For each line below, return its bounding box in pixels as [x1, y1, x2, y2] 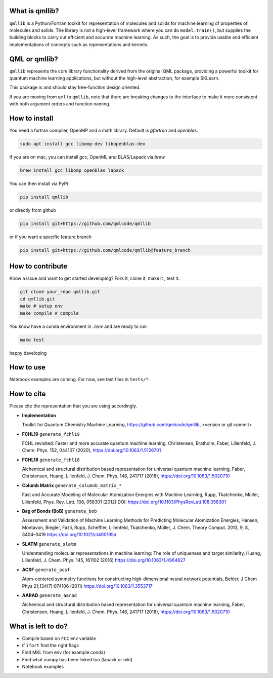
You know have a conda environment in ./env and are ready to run [9, 323, 147, 329]
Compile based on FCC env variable [22, 635, 96, 641]
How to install [9, 114, 54, 123]
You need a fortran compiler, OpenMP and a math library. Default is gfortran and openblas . [9, 127, 198, 134]
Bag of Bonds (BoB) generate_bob [22, 508, 97, 514]
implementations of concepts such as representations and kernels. [9, 41, 149, 48]
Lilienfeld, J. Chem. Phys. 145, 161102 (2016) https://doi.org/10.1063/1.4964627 [22, 557, 186, 563]
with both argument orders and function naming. [9, 101, 111, 107]
